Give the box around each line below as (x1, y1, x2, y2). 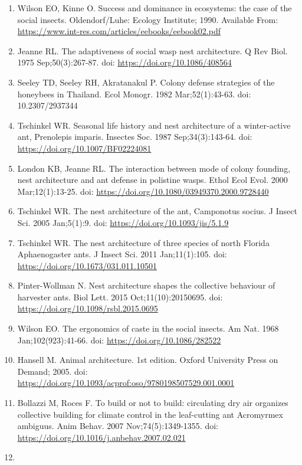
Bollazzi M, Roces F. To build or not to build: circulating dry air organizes (17, 397, 288, 409)
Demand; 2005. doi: (17, 365, 88, 377)
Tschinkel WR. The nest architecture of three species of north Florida (17, 236, 270, 248)
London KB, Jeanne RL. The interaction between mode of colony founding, (17, 162, 291, 174)
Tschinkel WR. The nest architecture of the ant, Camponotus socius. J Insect (17, 205, 297, 217)
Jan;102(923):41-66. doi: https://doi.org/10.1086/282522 (17, 333, 221, 346)
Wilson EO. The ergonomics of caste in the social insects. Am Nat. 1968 (17, 322, 279, 335)
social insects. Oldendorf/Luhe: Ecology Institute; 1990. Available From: (17, 13, 278, 25)
